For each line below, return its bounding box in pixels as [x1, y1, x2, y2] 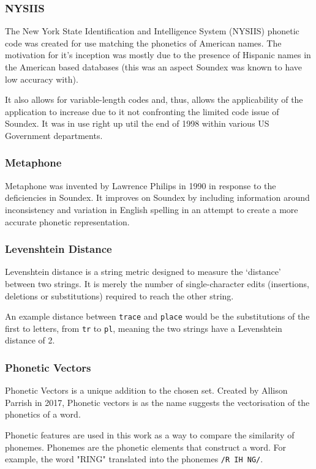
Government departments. [5, 129, 103, 141]
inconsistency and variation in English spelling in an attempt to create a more [5, 203, 298, 216]
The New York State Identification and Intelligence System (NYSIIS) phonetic [5, 24, 299, 37]
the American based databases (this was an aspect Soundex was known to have [5, 61, 303, 73]
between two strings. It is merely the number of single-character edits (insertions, [5, 277, 309, 290]
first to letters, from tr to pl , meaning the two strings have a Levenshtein [5, 321, 282, 334]
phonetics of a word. [5, 408, 81, 421]
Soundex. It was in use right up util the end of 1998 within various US [5, 117, 269, 130]
